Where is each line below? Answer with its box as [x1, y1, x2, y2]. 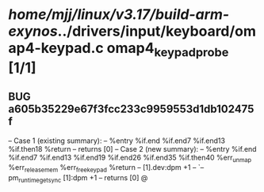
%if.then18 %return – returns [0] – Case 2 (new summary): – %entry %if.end [8, 144, 257, 153]
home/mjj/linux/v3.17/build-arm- [8, 6, 230, 24]
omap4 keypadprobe [106, 40, 229, 60]
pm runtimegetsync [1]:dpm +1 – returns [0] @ [8, 173, 148, 184]
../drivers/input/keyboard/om [57, 22, 256, 40]
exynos [8, 22, 58, 40]
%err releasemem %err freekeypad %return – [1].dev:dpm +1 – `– [8, 163, 205, 175]
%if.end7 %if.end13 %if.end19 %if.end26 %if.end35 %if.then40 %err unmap [8, 152, 252, 164]
